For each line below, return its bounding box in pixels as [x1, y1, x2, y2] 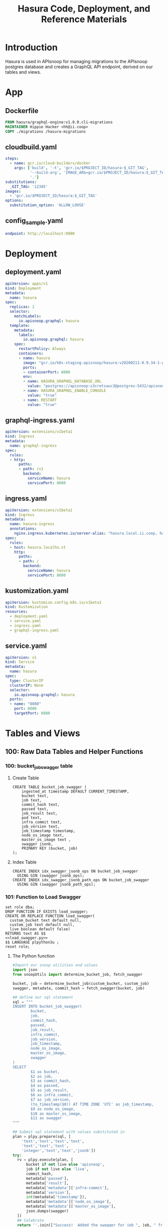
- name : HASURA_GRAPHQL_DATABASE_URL [23, 379, 101, 384]
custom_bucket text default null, [9, 918, 81, 923]
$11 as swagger [30, 1116, 62, 1121]
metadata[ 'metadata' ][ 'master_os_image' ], [25, 1204, 116, 1209]
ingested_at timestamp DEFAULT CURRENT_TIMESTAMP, [21, 789, 129, 794]
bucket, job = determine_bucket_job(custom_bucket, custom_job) [12, 981, 149, 986]
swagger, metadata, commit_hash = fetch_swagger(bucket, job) [12, 986, 145, 991]
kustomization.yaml [5, 587, 69, 595]
